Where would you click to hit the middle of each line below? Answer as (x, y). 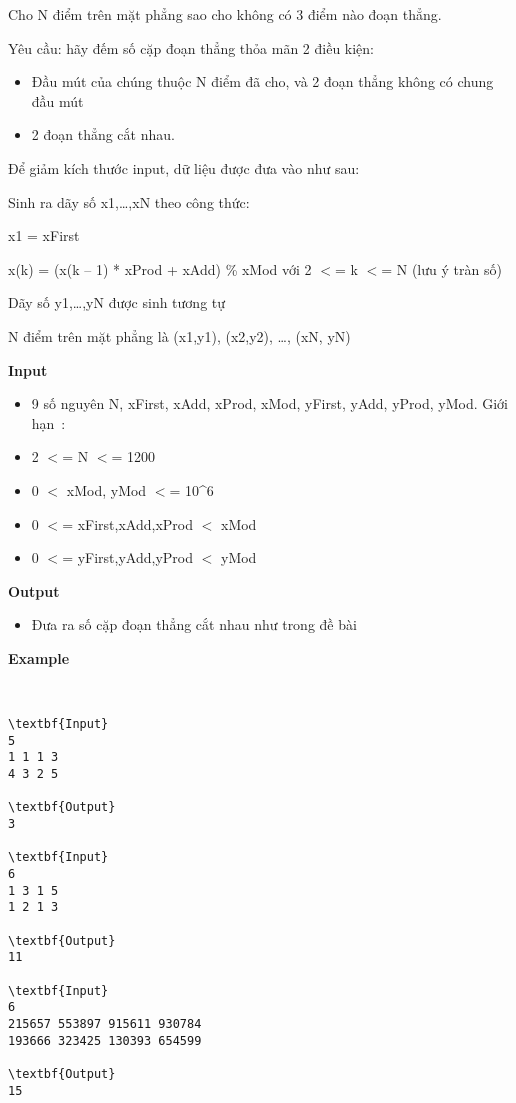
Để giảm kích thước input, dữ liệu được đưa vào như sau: (184, 167)
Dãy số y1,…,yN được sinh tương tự (117, 302)
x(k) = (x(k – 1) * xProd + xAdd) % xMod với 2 (160, 268)
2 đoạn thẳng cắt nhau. (103, 134)
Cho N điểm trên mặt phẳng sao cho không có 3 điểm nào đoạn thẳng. (225, 14)
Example (39, 657)
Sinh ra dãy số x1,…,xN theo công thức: (129, 201)
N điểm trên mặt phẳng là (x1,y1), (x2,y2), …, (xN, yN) (179, 335)
